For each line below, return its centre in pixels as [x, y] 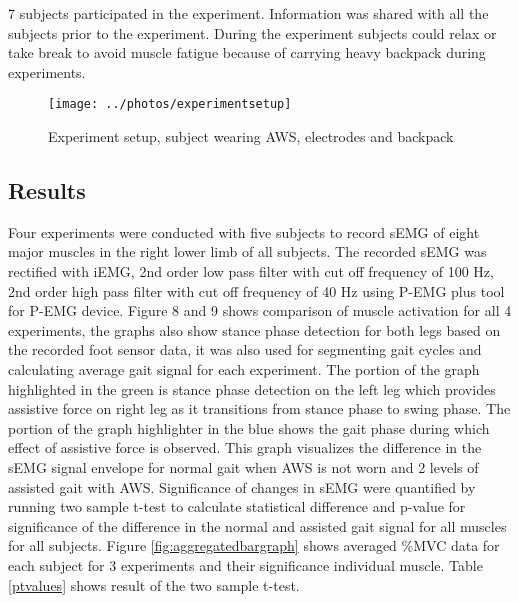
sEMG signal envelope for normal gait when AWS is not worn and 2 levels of [243, 466]
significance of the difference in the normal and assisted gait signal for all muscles [257, 525]
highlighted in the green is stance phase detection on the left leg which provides [252, 388]
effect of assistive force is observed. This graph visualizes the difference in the [245, 447]
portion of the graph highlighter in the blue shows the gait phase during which [249, 427]
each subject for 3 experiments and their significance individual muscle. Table [245, 564]
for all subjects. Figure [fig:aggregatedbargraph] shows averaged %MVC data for [254, 545]
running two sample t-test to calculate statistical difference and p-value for [237, 506]
